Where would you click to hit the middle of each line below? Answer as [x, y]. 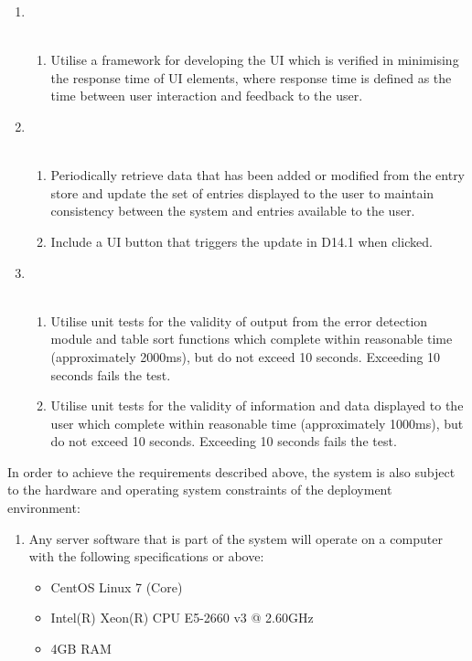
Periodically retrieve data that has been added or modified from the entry [258, 175]
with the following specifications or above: [146, 556]
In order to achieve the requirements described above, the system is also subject [231, 471]
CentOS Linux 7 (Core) [117, 586]
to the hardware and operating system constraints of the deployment [200, 490]
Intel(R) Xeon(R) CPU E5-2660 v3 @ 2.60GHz [182, 618]
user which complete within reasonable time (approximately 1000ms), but [257, 423]
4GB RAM [81, 649]
